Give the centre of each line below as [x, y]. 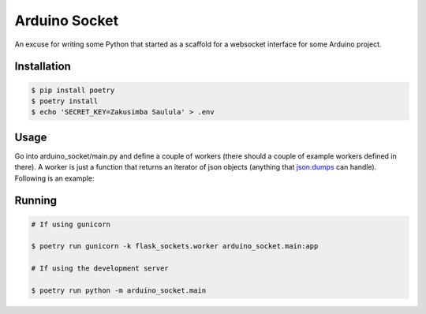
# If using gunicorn [71, 224]
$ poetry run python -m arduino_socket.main [119, 290]
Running [36, 201]
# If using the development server [100, 269]
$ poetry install [65, 101]
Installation [43, 67]
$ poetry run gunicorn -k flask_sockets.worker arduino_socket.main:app [175, 246]
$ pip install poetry [73, 90]
